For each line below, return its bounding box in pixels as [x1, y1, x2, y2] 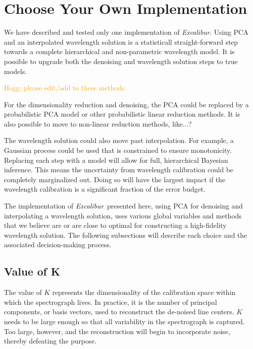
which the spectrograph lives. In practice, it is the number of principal [4, 296, 217, 307]
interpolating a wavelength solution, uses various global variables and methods [4, 210, 242, 220]
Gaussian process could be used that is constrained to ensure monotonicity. [4, 145, 232, 155]
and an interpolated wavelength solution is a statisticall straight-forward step [4, 36, 238, 47]
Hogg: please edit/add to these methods [4, 82, 125, 93]
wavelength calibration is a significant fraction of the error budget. [4, 184, 205, 194]
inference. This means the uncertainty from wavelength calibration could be [4, 164, 234, 175]
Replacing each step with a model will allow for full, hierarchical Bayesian [4, 154, 228, 165]
